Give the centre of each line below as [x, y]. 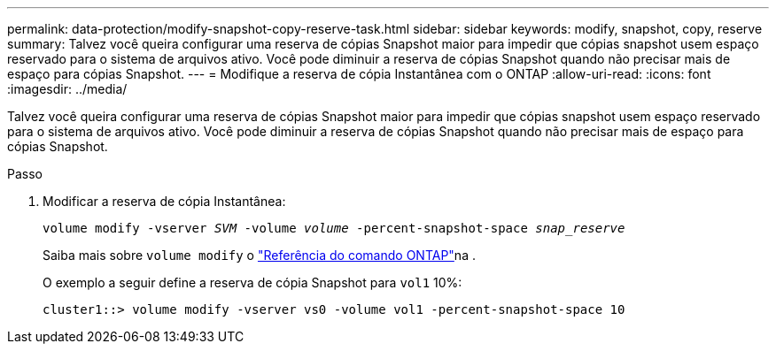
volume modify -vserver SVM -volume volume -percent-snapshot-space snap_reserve [334, 228]
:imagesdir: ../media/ [67, 89]
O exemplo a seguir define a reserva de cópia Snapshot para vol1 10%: [252, 282]
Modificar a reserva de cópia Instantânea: [164, 201]
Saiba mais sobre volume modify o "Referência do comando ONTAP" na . [259, 255]
